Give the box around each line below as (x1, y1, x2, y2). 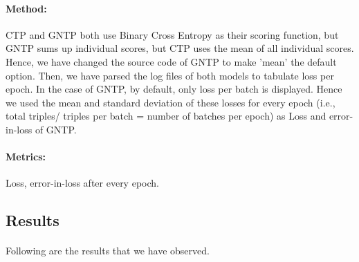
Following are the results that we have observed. (6, 243, 210, 258)
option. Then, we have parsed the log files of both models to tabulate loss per (6, 68, 334, 82)
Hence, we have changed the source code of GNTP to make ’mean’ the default (6, 54, 337, 68)
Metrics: (6, 149, 46, 164)
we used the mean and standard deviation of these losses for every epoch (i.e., (6, 95, 335, 109)
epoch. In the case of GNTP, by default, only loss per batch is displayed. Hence (6, 82, 342, 96)
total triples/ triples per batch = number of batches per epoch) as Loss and (6, 109, 326, 123)
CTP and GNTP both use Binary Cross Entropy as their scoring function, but (6, 27, 339, 41)
